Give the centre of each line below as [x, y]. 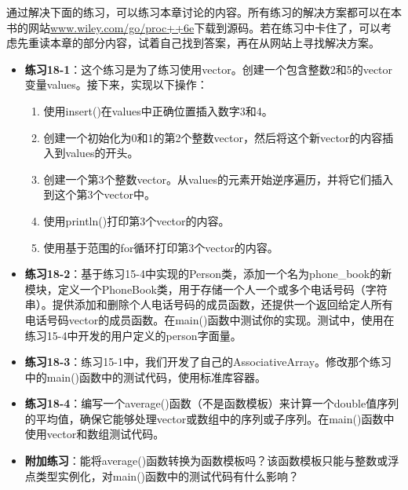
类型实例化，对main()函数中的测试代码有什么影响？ [168, 475]
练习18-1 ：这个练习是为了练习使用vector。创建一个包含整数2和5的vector [209, 69]
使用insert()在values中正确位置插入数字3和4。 [158, 110]
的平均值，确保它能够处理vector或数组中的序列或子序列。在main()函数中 [209, 418]
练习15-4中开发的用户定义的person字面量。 [133, 335]
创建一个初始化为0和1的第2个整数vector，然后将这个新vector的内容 [213, 137]
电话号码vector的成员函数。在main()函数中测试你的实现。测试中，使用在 [209, 319]
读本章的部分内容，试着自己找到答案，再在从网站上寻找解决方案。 [209, 43]
